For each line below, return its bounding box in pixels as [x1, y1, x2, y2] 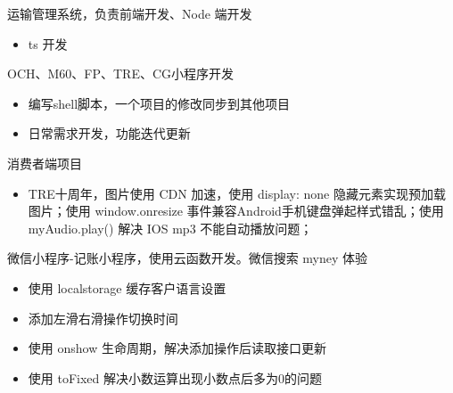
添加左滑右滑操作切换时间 [28, 308, 178, 327]
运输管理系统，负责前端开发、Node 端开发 [7, 4, 252, 22]
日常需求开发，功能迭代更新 [28, 124, 191, 143]
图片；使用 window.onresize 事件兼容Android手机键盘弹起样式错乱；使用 [28, 201, 444, 220]
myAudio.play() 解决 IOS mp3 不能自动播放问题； [28, 218, 313, 237]
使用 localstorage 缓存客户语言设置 [28, 278, 226, 297]
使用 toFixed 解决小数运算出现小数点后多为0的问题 [28, 368, 322, 387]
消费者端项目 [7, 153, 82, 172]
